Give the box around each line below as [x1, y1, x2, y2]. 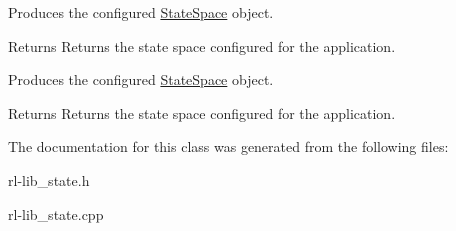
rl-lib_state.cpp [8, 203, 104, 224]
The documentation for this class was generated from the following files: [8, 136, 449, 157]
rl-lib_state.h [8, 169, 90, 190]
